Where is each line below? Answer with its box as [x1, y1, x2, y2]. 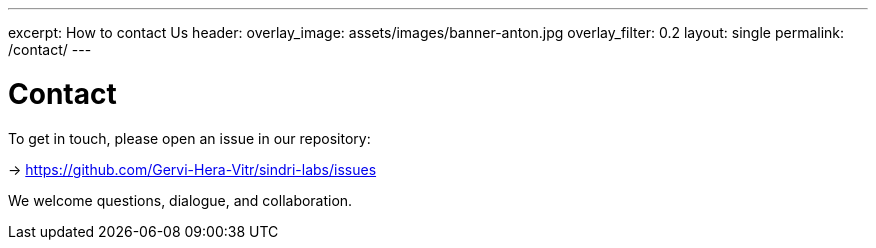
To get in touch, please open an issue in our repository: [8, 129, 371, 147]
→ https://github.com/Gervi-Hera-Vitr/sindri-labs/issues [8, 160, 377, 178]
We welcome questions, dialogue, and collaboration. [8, 191, 353, 209]
